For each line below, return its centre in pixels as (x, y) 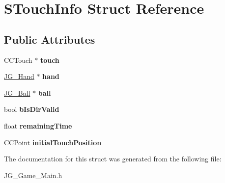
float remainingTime (38, 125)
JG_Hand (19, 76)
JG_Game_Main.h (33, 175)
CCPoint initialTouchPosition (53, 142)
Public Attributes (50, 39)
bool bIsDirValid (32, 109)
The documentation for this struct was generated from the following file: (113, 159)
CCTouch (18, 60)
